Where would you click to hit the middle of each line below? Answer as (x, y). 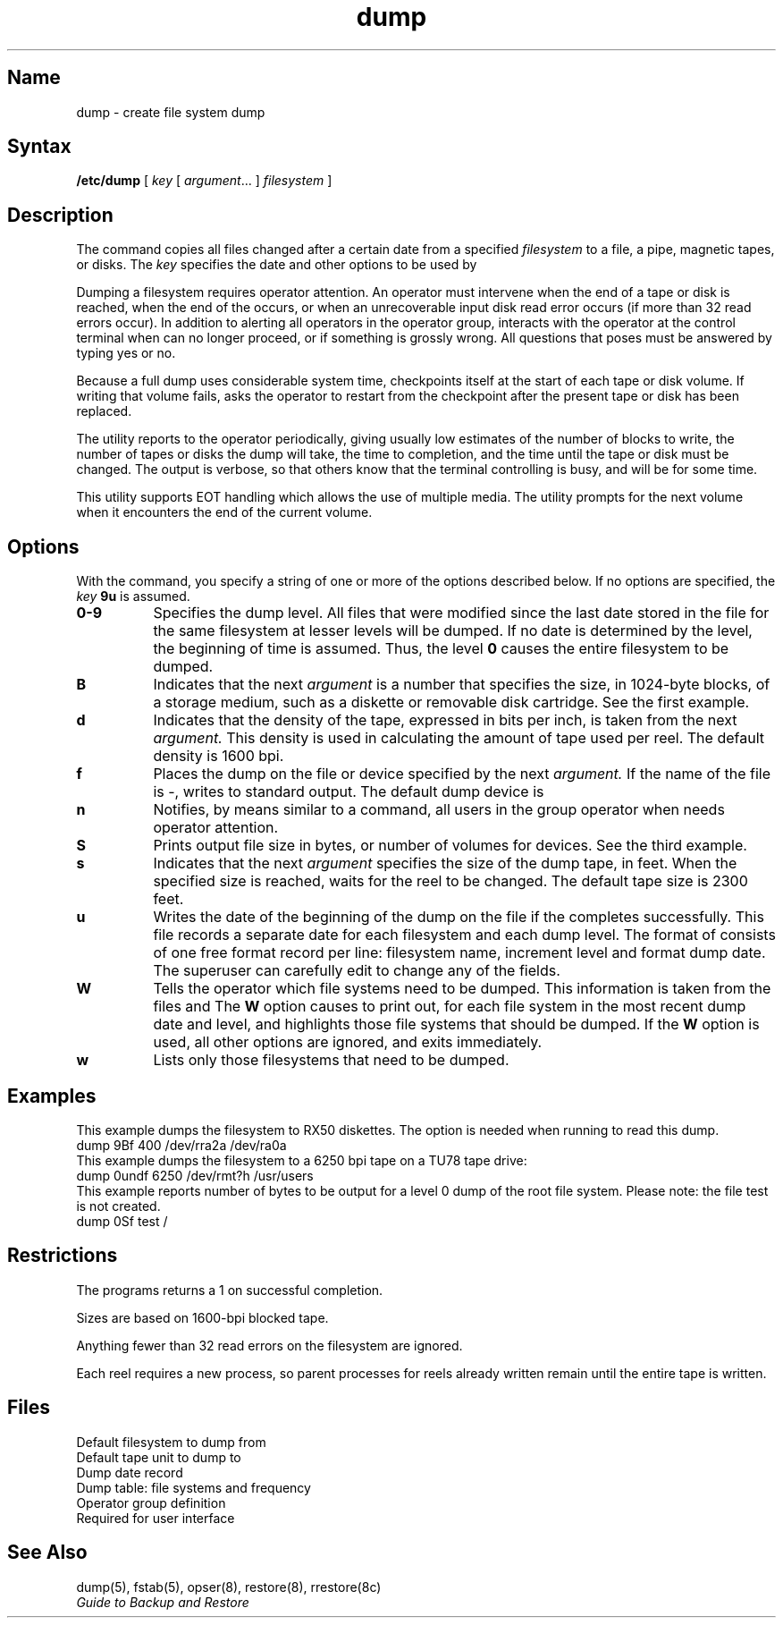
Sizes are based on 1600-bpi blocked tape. (202, 1317)
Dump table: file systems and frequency (194, 1487)
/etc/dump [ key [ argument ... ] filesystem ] (204, 181)
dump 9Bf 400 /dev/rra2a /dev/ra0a (181, 1145)
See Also (47, 1553)
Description (60, 215)
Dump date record (130, 1472)
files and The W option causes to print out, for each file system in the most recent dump (450, 1007)
